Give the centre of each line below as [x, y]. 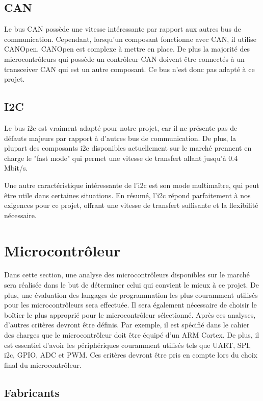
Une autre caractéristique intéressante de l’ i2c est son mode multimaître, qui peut [132, 185]
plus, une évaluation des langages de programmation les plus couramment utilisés [131, 294]
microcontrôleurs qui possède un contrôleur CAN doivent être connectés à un [124, 58]
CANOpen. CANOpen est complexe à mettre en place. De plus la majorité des [127, 49]
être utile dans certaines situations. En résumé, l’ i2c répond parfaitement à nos [127, 195]
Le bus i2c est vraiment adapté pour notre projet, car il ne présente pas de [121, 127]
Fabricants [32, 392]
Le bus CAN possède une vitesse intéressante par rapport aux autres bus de [123, 29]
